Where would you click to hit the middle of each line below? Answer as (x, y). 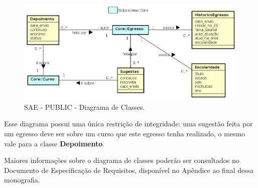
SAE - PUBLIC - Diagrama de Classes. (85, 107)
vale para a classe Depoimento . (54, 143)
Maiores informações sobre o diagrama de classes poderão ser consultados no (122, 160)
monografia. (22, 180)
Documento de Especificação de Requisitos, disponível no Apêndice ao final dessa (129, 170)
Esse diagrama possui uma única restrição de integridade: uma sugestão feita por (128, 124)
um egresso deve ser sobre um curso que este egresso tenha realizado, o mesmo (125, 133)
